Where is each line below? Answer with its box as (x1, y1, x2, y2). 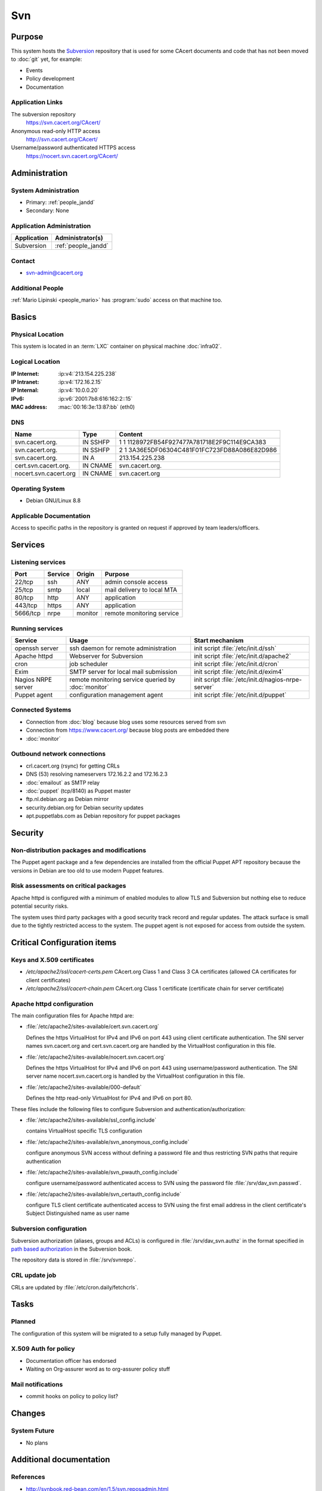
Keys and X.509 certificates (11, 955, 95, 964)
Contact (11, 256, 35, 265)
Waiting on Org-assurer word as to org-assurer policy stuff (26, 1366, 171, 1373)
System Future (11, 1427, 55, 1435)
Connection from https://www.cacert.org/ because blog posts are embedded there (26, 726, 230, 734)
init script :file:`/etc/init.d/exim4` (194, 668, 284, 676)
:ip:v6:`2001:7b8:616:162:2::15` (58, 395, 133, 402)
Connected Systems (11, 706, 72, 714)
